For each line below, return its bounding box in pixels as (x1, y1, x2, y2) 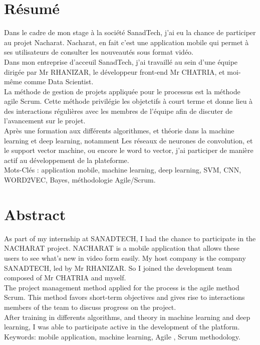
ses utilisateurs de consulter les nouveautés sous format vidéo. (4, 47, 193, 57)
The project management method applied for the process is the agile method (4, 282, 239, 292)
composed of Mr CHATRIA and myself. (4, 272, 126, 283)
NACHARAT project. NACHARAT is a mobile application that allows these (4, 243, 240, 253)
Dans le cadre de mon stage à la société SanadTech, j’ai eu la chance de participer (4, 27, 256, 38)
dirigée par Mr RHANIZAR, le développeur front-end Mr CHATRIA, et (4, 66, 225, 77)
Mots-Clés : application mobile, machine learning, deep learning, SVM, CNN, (4, 164, 241, 175)
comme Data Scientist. (24, 76, 94, 87)
